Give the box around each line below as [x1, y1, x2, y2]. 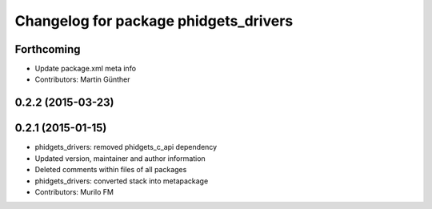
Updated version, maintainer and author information [34, 153, 206, 163]
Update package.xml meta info [34, 64, 136, 74]
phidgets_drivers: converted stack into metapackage [34, 176, 209, 186]
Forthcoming [14, 42, 81, 56]
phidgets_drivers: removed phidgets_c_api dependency [34, 143, 218, 152]
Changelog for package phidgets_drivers [14, 12, 294, 30]
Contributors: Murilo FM [34, 187, 114, 196]
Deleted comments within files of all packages [34, 165, 187, 175]
